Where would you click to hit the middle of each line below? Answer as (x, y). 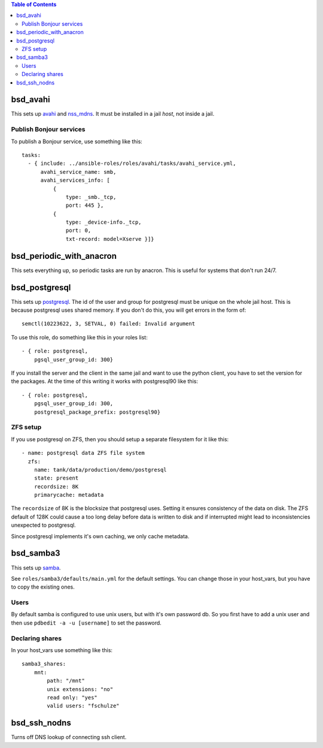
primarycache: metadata (69, 495)
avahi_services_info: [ (75, 180)
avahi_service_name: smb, (78, 172)
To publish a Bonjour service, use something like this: (77, 141)
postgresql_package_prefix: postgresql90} (97, 412)
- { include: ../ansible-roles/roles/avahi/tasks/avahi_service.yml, (132, 164)
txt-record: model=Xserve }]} (110, 239)
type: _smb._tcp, (91, 197)
